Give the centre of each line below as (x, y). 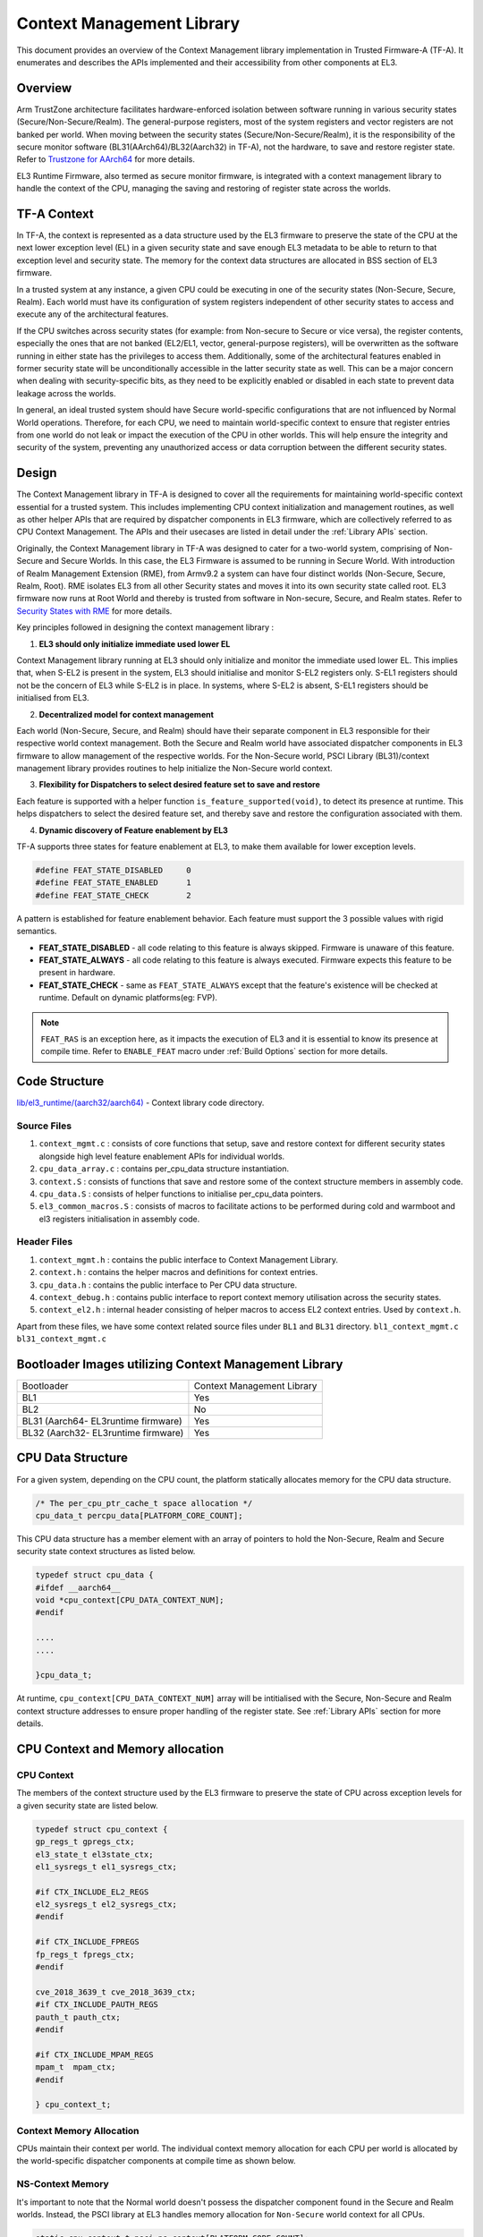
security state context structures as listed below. (106, 1552)
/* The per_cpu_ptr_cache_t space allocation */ (144, 1503)
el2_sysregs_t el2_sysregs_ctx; (106, 1905)
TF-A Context (55, 214)
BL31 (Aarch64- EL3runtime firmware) (102, 1421)
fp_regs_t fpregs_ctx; (85, 1954)
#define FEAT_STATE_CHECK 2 (113, 895)
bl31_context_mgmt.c (62, 1339)
